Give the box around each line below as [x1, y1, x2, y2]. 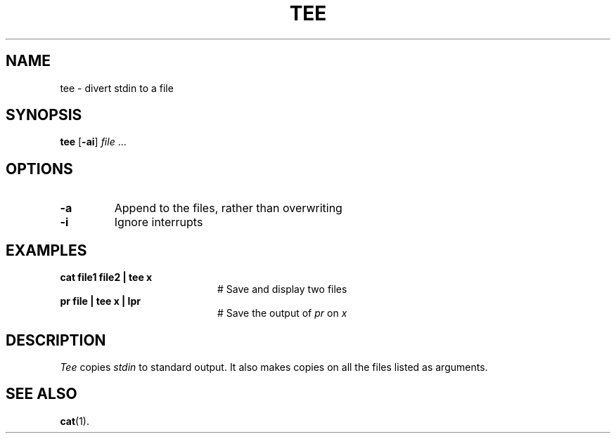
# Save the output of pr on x [217, 307, 347, 320]
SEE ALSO [6, 385, 77, 403]
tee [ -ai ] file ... [60, 136, 127, 148]
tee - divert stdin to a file [60, 81, 174, 94]
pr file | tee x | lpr [60, 295, 141, 308]
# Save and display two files [217, 283, 347, 296]
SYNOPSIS [6, 106, 82, 124]
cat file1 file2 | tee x [60, 271, 153, 284]
